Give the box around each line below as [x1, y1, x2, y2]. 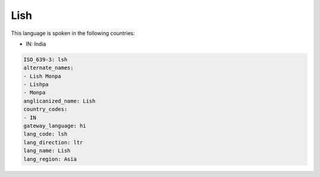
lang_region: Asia [23, 156, 77, 162]
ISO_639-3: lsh [23, 56, 68, 63]
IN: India [25, 40, 47, 47]
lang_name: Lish [23, 147, 71, 154]
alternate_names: [23, 65, 74, 71]
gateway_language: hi [23, 123, 87, 130]
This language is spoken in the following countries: [11, 30, 135, 37]
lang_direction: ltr [23, 139, 83, 146]
